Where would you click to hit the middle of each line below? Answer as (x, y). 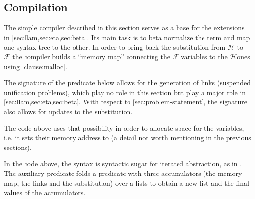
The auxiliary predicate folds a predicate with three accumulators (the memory (123, 173)
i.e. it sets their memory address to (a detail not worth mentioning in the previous (127, 137)
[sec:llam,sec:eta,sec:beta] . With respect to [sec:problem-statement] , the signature (126, 102)
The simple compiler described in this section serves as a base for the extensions (124, 28)
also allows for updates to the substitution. (68, 111)
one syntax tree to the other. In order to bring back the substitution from (115, 47)
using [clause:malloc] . (36, 66)
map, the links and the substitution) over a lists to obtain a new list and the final (127, 183)
